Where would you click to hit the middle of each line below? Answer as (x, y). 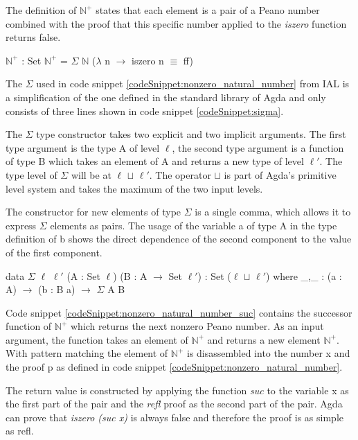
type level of (32, 174)
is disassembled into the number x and (268, 353)
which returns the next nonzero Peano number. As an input (197, 326)
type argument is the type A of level (83, 147)
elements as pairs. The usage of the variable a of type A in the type (194, 225)
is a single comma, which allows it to (273, 212)
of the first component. (54, 252)
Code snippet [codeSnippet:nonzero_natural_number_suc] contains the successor (179, 312)
